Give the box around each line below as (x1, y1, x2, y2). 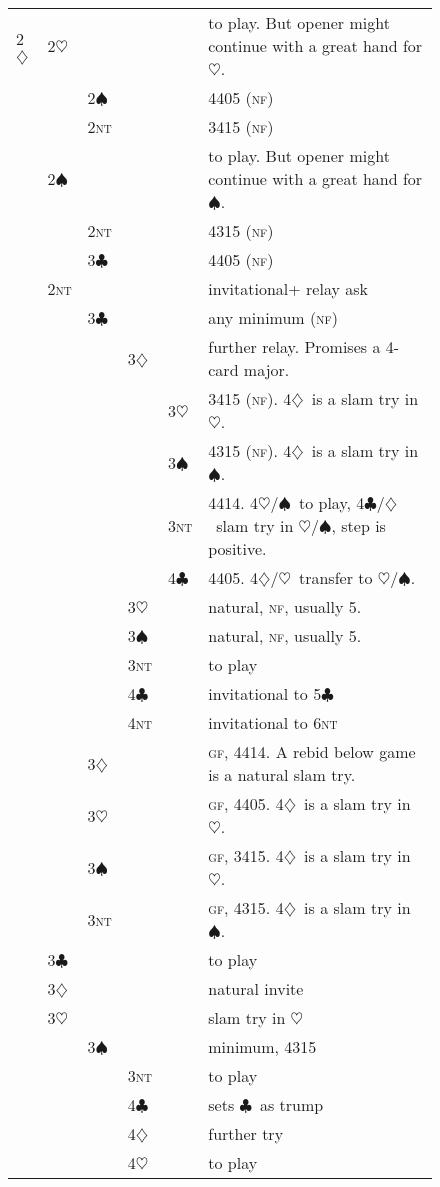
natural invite (208, 977, 304, 1000)
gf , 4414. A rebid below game (208, 740, 416, 763)
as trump (259, 1093, 324, 1116)
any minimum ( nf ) (208, 306, 338, 329)
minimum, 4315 (208, 1035, 317, 1058)
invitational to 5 (208, 682, 322, 705)
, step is (331, 514, 386, 537)
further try (208, 1122, 284, 1145)
